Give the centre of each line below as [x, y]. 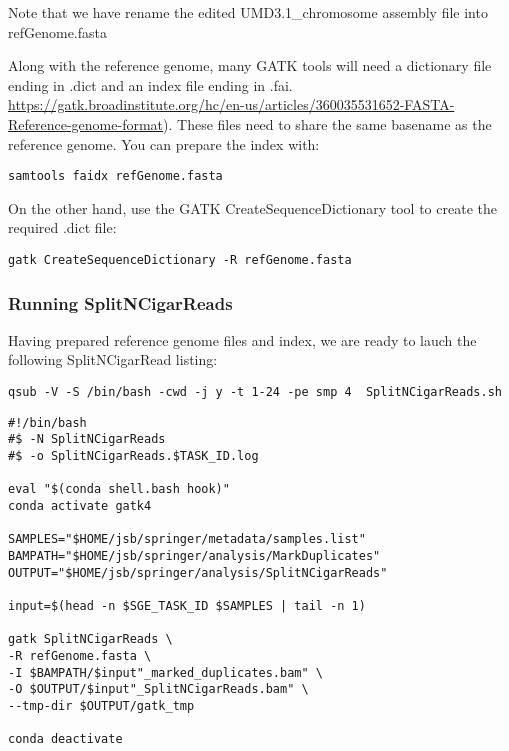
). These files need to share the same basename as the [327, 123]
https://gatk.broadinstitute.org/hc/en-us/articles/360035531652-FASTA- [231, 104]
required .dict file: [62, 227]
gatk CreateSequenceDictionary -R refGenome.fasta [180, 260]
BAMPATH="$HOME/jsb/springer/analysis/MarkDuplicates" [194, 555]
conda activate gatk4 [80, 506]
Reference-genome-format [86, 123]
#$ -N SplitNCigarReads [87, 439]
